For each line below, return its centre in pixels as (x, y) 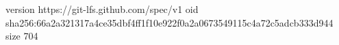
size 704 (22, 36)
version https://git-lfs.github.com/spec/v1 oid (102, 9)
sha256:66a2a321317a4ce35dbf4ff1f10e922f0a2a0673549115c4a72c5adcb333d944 (169, 22)
